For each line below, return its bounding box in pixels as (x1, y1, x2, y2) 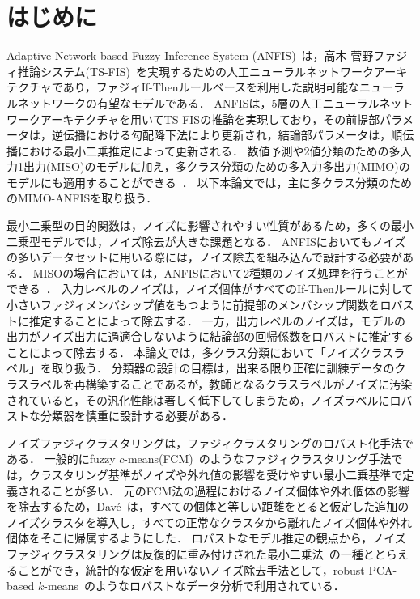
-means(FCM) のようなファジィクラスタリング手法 (124, 450, 392, 467)
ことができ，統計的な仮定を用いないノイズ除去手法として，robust (17, 561, 365, 578)
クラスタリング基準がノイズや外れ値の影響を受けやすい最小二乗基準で (28, 465, 403, 482)
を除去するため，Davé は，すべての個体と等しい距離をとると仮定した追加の (6, 498, 409, 515)
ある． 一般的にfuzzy (6, 450, 116, 467)
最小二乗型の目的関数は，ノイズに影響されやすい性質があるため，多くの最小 (6, 217, 414, 234)
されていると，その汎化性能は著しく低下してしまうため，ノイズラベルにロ (6, 391, 401, 408)
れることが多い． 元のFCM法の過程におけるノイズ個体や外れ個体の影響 (28, 482, 409, 499)
